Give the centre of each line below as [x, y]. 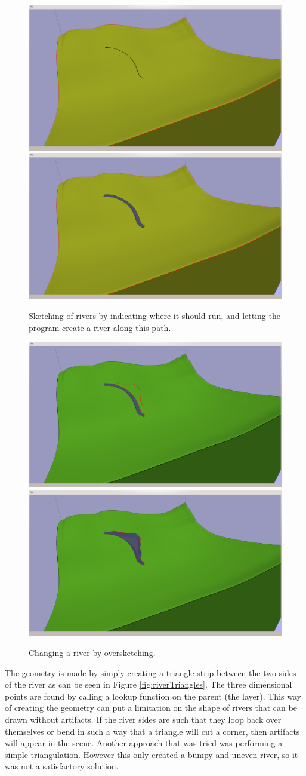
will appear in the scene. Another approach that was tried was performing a [144, 743]
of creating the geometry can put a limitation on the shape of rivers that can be [151, 708]
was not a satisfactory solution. [62, 766]
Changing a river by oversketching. [92, 653]
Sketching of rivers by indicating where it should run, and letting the [154, 315]
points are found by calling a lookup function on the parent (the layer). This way [153, 696]
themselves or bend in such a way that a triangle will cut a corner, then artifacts [152, 731]
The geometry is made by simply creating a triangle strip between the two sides [151, 672]
